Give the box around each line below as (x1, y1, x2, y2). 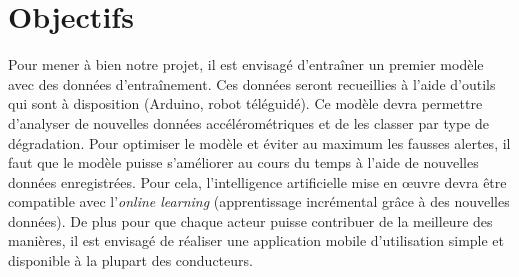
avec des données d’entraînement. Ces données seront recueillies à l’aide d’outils (8, 73, 496, 94)
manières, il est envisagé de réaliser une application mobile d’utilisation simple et (8, 230, 505, 251)
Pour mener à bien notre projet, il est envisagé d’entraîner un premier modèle (8, 54, 484, 75)
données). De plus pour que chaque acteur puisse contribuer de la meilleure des (8, 210, 493, 231)
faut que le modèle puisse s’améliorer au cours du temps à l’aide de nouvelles (8, 152, 479, 173)
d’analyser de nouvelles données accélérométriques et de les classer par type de (8, 112, 489, 133)
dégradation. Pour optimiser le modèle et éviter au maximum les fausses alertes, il (8, 132, 511, 153)
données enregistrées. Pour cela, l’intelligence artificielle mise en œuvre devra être (8, 171, 507, 192)
